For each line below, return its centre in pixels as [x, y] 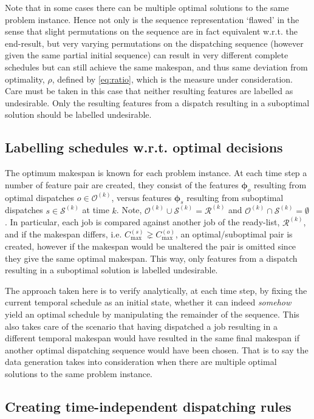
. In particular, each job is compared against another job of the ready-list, [142, 222]
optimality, [25, 79]
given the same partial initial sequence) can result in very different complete [147, 55]
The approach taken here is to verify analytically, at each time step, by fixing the [156, 290]
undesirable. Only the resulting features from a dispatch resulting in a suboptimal [157, 102]
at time [96, 210]
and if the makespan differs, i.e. [63, 234]
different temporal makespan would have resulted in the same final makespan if [152, 338]
